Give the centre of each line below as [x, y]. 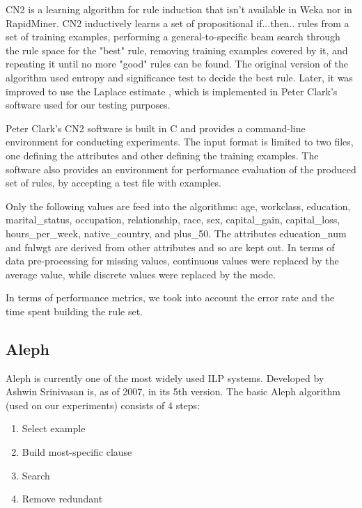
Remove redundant [62, 499]
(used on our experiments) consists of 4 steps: [103, 405]
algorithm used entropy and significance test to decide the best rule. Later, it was [179, 77]
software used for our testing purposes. [88, 105]
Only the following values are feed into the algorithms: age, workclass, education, [178, 206]
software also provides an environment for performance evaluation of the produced [181, 169]
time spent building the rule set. [74, 311]
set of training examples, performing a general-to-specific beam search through [173, 37]
